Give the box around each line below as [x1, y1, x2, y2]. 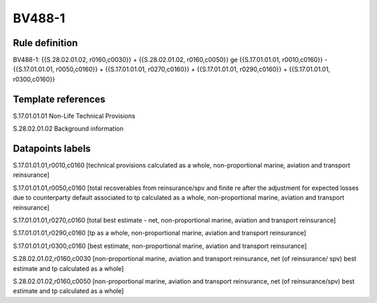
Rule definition [13, 37, 78, 49]
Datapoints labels [13, 142, 91, 154]
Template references [13, 93, 106, 105]
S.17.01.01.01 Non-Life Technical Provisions [13, 112, 135, 120]
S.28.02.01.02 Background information [13, 124, 124, 133]
